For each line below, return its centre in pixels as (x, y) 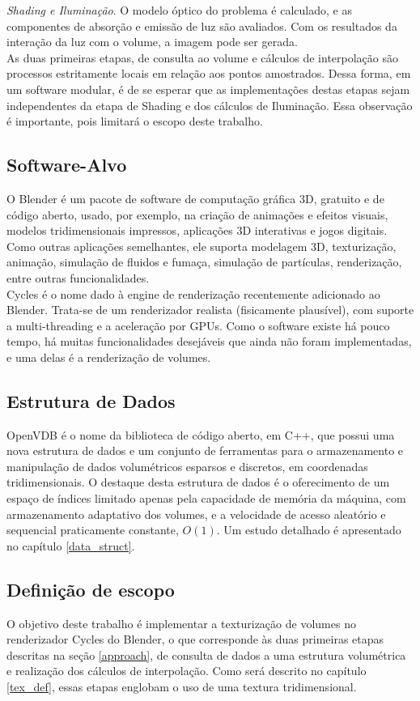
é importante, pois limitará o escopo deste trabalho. (135, 121)
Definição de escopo (91, 589)
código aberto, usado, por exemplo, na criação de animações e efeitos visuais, (197, 214)
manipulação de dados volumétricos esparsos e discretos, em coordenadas (187, 466)
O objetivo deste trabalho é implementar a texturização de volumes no (181, 623)
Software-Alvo (67, 165)
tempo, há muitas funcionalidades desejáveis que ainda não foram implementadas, (209, 341)
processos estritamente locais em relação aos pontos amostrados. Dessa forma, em (209, 73)
